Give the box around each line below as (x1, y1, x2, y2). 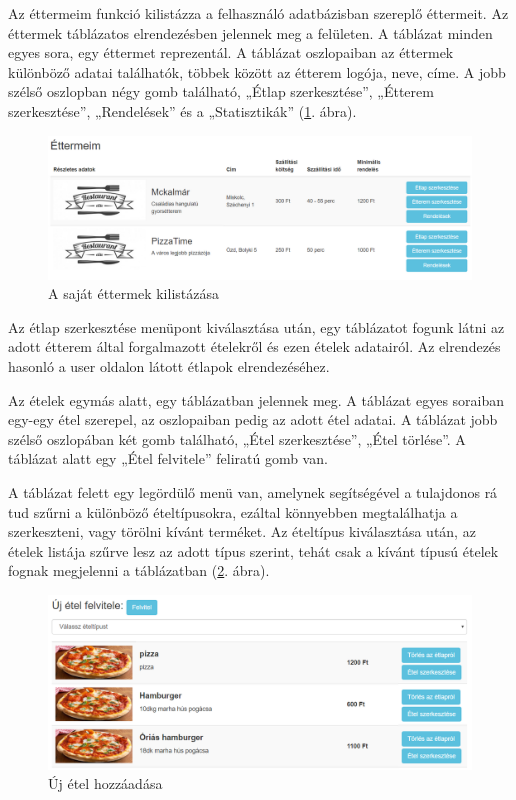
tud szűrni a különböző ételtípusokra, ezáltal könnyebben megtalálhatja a (8, 501, 458, 522)
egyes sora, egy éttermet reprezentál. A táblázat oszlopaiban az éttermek (8, 42, 454, 63)
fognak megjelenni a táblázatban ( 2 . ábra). (8, 560, 270, 581)
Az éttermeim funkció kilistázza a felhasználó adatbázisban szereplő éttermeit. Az (8, 3, 509, 23)
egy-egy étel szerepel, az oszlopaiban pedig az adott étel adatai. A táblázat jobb (8, 409, 498, 430)
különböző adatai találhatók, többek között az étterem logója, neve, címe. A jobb (8, 61, 506, 82)
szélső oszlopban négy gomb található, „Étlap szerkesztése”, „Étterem (8, 81, 434, 102)
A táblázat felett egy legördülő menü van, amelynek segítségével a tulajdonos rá (8, 482, 498, 502)
